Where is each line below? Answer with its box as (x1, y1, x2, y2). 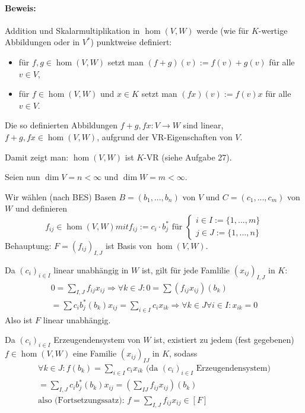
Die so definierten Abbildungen (5, 119, 118, 131)
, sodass (169, 347, 198, 360)
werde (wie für (196, 24, 249, 36)
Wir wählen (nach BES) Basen (5, 190, 116, 203)
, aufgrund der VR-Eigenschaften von (97, 130, 233, 143)
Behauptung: (5, 239, 52, 251)
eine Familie (72, 347, 117, 360)
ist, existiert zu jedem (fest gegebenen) (154, 333, 294, 346)
